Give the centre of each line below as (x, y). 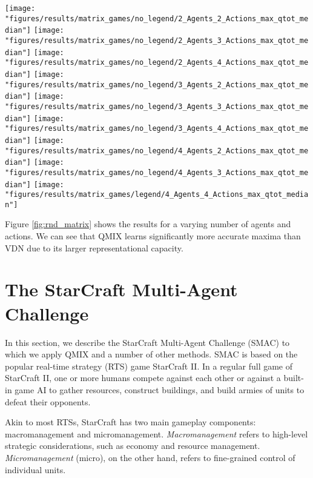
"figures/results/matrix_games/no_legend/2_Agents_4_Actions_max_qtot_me (157, 63)
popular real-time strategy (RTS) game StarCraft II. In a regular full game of (149, 366)
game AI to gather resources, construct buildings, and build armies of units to (160, 389)
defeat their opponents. (48, 401)
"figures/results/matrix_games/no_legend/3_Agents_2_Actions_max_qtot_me (157, 85)
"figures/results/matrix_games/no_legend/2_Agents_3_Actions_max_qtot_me (157, 40)
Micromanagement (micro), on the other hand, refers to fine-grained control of (150, 457)
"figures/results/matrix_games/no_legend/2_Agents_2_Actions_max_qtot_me (157, 18)
